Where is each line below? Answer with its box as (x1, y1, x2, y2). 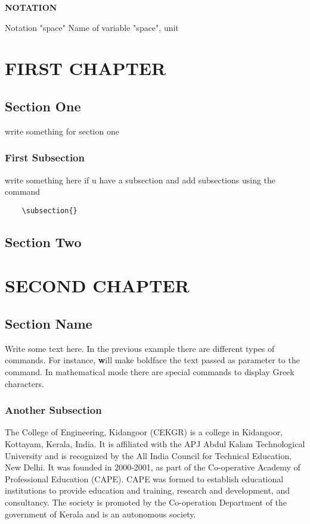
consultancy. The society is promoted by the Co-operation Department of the (5, 495, 287, 508)
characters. (5, 377, 44, 389)
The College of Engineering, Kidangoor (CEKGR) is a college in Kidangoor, (5, 426, 283, 438)
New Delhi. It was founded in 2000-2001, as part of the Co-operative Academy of (5, 461, 300, 473)
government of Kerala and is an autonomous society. (5, 507, 196, 520)
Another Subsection (5, 403, 102, 417)
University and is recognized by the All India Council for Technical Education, (5, 449, 292, 461)
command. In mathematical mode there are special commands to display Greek (5, 365, 294, 378)
